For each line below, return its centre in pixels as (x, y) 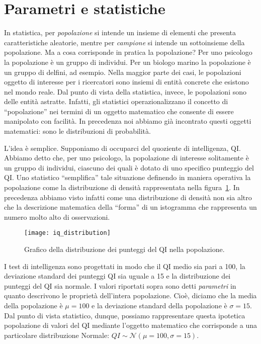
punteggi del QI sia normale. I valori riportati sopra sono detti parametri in (120, 285)
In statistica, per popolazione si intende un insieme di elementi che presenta (120, 32)
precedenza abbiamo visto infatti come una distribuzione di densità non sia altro (128, 197)
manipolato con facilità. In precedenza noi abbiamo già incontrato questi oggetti (128, 121)
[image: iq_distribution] (67, 233)
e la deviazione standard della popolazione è (159, 306)
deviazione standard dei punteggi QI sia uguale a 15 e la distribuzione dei (117, 276)
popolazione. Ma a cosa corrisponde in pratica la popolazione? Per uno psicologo (128, 52)
